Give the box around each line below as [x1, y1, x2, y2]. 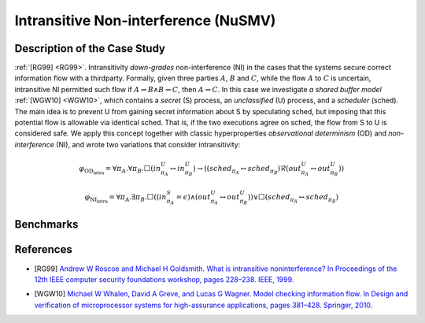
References [14, 243, 72, 256]
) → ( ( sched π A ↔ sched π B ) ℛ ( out [193, 164, 302, 176]
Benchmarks [14, 217, 79, 232]
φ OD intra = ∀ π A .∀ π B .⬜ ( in [79, 164, 161, 176]
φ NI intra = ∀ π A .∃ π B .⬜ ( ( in [84, 193, 167, 205]
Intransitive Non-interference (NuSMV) [14, 12, 276, 29]
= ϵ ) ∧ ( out [176, 193, 211, 202]
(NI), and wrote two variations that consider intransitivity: [55, 139, 241, 149]
